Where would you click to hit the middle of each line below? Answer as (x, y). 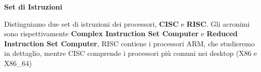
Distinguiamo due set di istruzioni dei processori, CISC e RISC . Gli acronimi (127, 23)
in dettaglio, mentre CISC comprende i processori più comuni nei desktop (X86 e (130, 53)
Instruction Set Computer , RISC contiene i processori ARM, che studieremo (129, 43)
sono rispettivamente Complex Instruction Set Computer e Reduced (121, 33)
